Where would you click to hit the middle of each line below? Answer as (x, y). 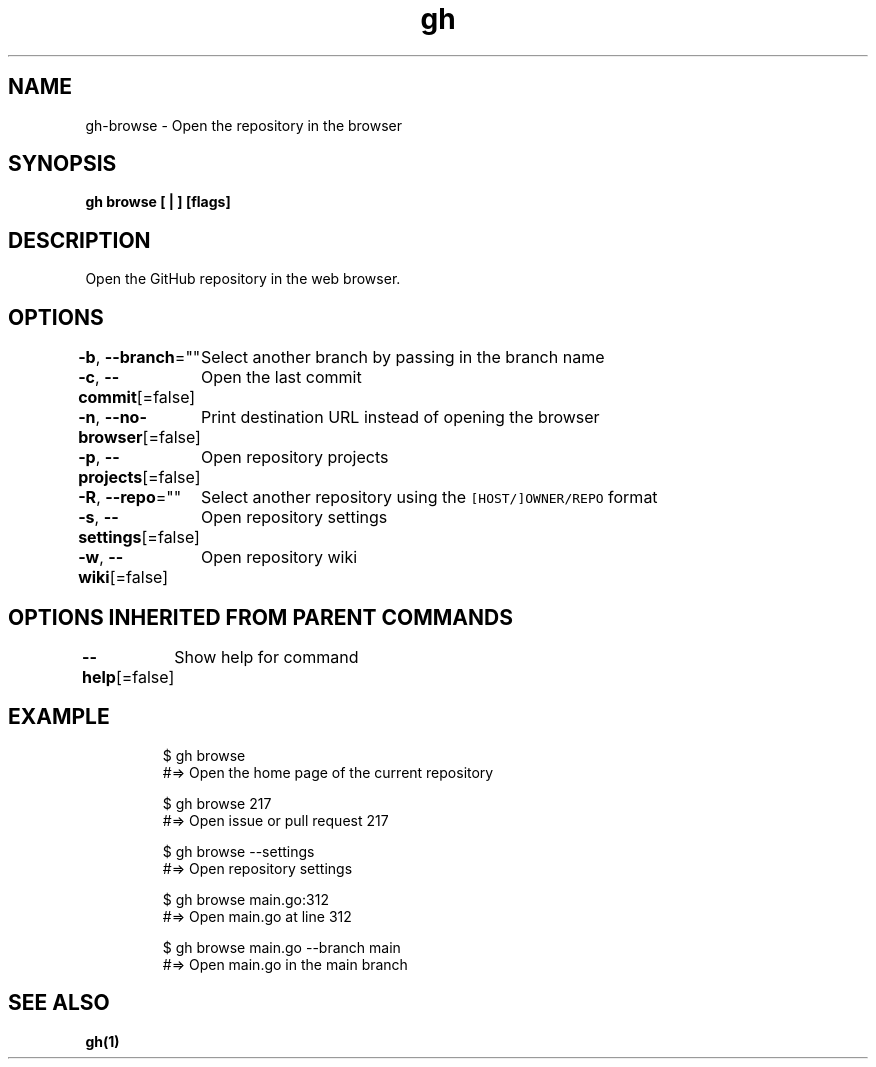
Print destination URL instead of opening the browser (400, 417)
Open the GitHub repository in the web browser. (243, 279)
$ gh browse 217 (217, 803)
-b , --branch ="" (139, 357)
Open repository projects (294, 457)
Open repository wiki (279, 557)
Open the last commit (281, 377)
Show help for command (266, 656)
